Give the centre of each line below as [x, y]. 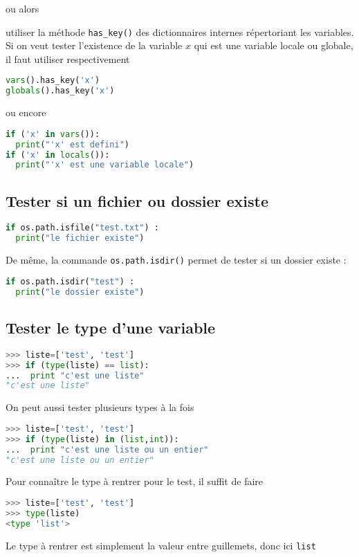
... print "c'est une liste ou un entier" [107, 449]
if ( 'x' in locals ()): [58, 155]
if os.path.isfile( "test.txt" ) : [82, 228]
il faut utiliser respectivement [68, 58]
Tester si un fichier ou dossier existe [137, 200]
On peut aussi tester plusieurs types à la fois [100, 407]
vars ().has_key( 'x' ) [53, 81]
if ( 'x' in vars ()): [53, 134]
